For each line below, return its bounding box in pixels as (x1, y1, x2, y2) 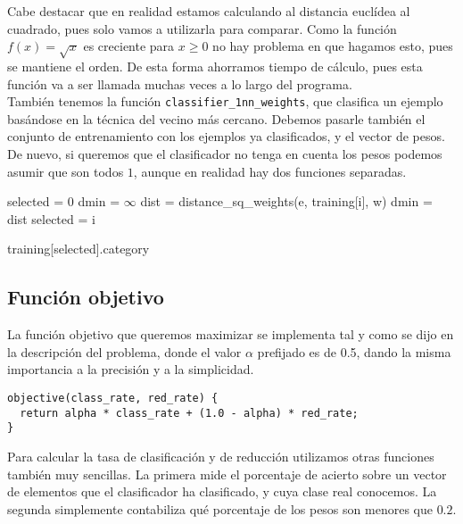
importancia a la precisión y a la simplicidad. (7, 360, 254, 378)
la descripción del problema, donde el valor (7, 342, 242, 361)
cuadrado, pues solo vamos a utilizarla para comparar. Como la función (7, 19, 397, 37)
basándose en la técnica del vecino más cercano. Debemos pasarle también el (7, 109, 426, 128)
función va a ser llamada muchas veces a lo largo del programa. (7, 74, 352, 93)
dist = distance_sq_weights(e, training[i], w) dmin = (140, 192, 433, 211)
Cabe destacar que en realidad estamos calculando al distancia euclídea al (7, 2, 410, 20)
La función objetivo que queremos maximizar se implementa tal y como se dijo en (7, 325, 454, 344)
